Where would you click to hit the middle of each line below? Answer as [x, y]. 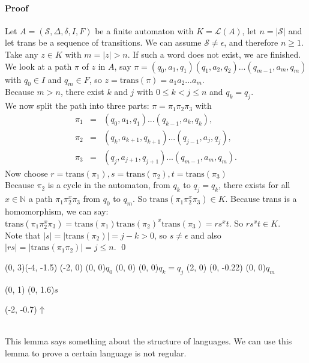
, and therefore [251, 42]
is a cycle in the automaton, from [109, 185]
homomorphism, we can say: [57, 211]
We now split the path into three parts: [77, 105]
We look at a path [38, 66]
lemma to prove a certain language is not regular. [96, 353]
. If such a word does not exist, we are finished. [214, 54]
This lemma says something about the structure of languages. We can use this [148, 341]
